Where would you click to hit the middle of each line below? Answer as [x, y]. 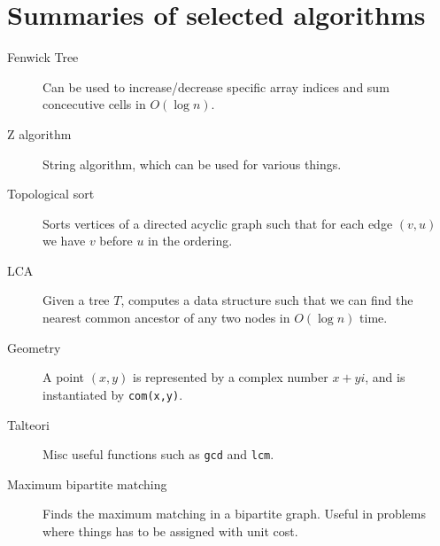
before [116, 241]
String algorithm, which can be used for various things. [192, 164]
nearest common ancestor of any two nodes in [166, 318]
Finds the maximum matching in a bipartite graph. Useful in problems [235, 514]
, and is [385, 377]
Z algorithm [39, 133]
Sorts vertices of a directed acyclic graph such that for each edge [218, 223]
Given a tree [76, 300]
